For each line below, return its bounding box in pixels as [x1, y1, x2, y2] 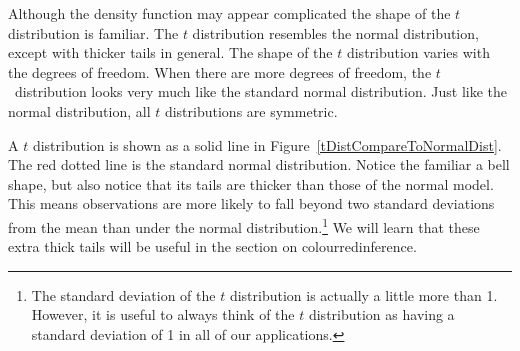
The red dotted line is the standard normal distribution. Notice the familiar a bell [8, 154, 510, 175]
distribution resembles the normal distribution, [192, 22, 479, 43]
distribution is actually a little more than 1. [229, 284, 498, 305]
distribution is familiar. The [8, 22, 179, 43]
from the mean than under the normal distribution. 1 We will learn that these [8, 213, 480, 237]
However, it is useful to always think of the [31, 304, 295, 325]
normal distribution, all [8, 100, 151, 121]
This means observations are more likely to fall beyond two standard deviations [8, 193, 495, 214]
